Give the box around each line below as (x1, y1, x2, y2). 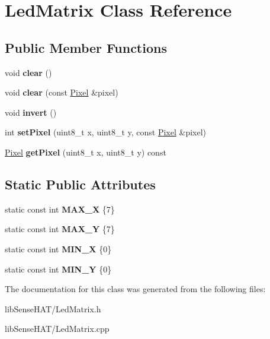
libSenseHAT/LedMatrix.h (5, 302, 101, 315)
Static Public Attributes (5, 175, 156, 193)
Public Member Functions (5, 38, 167, 56)
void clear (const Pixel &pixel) (5, 86, 118, 99)
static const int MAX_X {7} (5, 202, 115, 215)
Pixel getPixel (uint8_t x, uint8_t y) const (5, 145, 166, 158)
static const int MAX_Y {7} (5, 223, 115, 235)
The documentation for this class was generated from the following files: (5, 283, 266, 295)
